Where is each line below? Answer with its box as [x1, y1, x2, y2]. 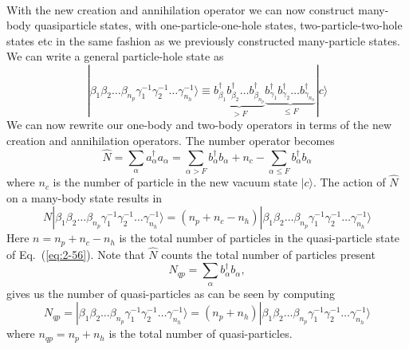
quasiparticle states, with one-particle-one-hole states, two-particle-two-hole [34, 17, 403, 33]
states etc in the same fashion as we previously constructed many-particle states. [6, 32, 400, 49]
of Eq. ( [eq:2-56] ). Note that [6, 246, 145, 263]
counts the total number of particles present [161, 246, 376, 263]
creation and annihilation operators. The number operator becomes [6, 131, 335, 148]
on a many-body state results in [6, 189, 163, 206]
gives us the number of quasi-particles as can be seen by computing [6, 284, 335, 301]
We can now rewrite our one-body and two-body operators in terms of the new [6, 116, 391, 133]
